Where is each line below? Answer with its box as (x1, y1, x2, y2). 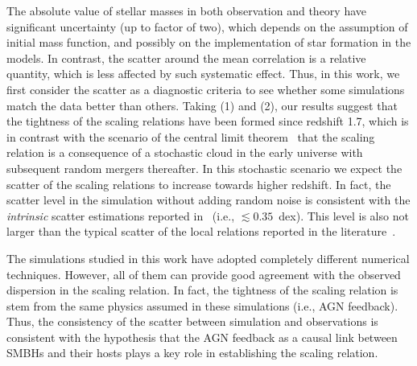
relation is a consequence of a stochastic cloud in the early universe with (6, 144, 363, 161)
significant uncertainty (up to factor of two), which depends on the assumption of (6, 18, 408, 35)
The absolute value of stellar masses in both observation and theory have (6, 2, 367, 19)
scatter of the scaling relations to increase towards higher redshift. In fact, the (6, 175, 391, 192)
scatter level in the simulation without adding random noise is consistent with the (6, 191, 411, 208)
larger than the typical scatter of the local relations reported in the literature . (6, 223, 396, 240)
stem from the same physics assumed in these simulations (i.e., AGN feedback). (6, 297, 398, 314)
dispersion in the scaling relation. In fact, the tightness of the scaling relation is (6, 282, 398, 298)
